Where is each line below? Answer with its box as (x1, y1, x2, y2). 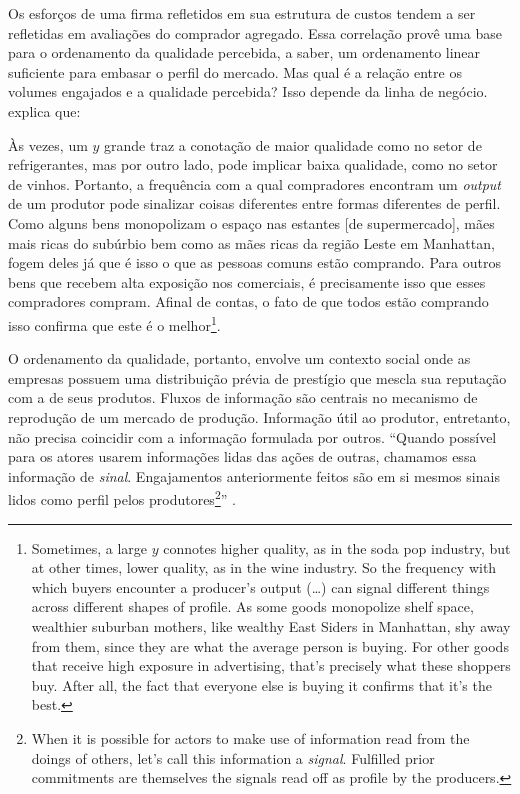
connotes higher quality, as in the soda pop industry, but (163, 537, 511, 558)
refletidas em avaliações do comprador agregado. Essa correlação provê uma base (8, 22, 502, 43)
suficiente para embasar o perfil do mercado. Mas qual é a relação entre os (8, 61, 462, 82)
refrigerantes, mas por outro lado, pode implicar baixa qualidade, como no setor (8, 154, 498, 175)
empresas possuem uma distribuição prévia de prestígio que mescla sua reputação (8, 367, 507, 388)
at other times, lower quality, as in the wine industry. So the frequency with (31, 557, 497, 578)
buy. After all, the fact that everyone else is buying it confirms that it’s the (31, 674, 492, 695)
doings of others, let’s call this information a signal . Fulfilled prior (31, 747, 435, 768)
